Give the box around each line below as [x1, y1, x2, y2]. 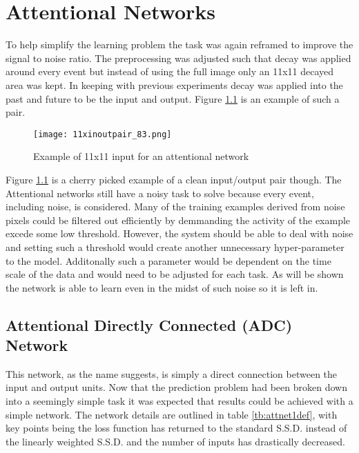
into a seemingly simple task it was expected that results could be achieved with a [6, 394, 353, 408]
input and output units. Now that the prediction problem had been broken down [6, 380, 347, 394]
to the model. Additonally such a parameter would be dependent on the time [6, 253, 331, 268]
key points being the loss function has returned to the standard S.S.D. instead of [6, 421, 347, 435]
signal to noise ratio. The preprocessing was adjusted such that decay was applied [6, 50, 351, 65]
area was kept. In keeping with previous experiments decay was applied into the [6, 77, 343, 92]
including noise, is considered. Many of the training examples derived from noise [6, 199, 345, 214]
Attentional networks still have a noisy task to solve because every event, [6, 185, 314, 200]
